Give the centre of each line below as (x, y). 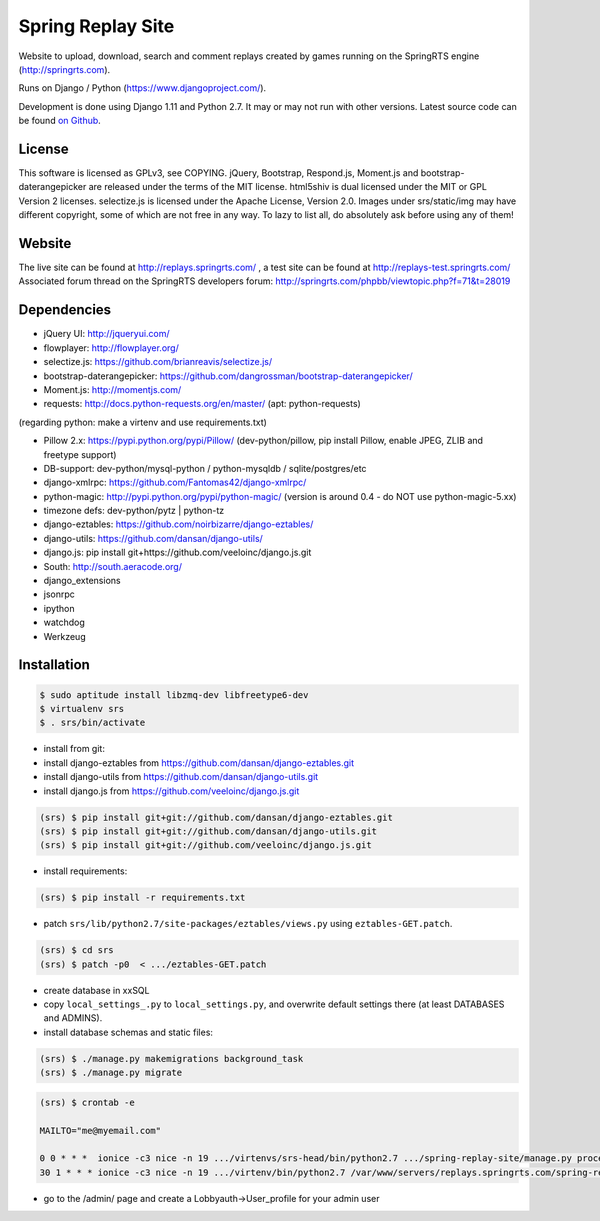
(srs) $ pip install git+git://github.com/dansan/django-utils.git (208, 831)
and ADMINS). (73, 1018)
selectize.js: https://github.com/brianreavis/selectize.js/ (158, 362)
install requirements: (85, 871)
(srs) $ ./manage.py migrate (111, 1073)
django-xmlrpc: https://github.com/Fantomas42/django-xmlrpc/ (175, 482)
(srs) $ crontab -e (87, 1102)
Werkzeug (64, 636)
